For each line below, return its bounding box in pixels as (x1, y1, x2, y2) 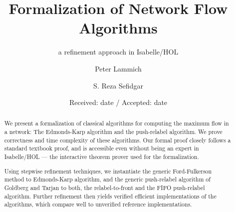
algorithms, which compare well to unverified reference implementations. (4, 200, 192, 208)
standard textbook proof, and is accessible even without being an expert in (4, 144, 199, 152)
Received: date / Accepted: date (69, 97, 168, 107)
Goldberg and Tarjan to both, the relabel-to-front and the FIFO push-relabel (4, 183, 205, 191)
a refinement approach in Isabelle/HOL (58, 46, 179, 57)
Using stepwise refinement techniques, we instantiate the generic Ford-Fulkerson (4, 166, 212, 175)
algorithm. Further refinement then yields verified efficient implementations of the (4, 191, 217, 200)
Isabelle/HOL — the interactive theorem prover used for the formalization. (4, 152, 199, 161)
